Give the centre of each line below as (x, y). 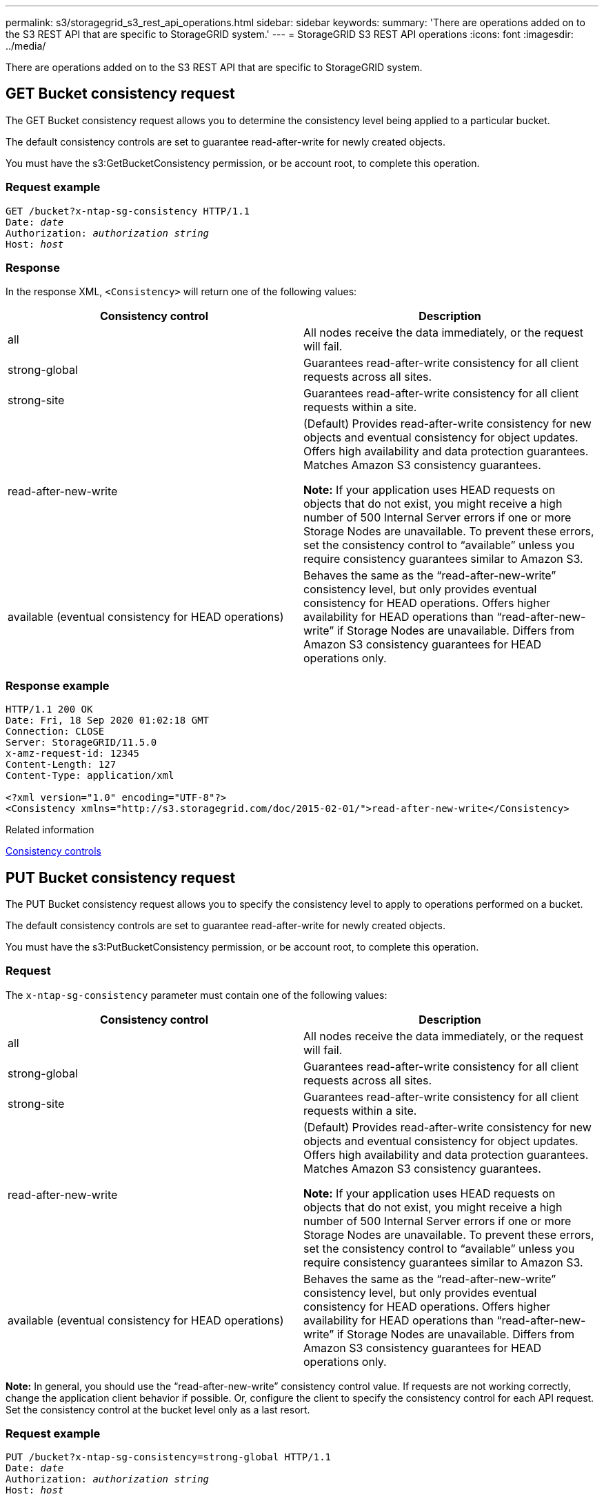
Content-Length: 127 (61, 765)
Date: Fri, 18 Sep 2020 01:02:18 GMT (108, 721)
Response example (58, 685)
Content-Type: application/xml (90, 776)
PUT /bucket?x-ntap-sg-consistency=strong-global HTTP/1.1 (169, 1457)
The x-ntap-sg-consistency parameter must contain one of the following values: (197, 995)
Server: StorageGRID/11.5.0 (81, 743)
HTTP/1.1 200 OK (49, 709)
